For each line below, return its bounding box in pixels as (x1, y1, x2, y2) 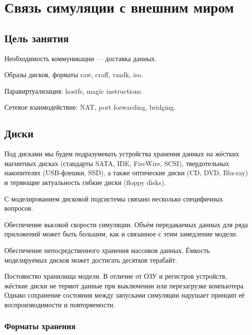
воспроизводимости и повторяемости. (4, 299, 115, 309)
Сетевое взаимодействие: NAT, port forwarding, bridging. (4, 102, 176, 112)
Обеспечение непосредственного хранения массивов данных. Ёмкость (4, 245, 210, 255)
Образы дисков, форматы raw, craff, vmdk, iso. (4, 69, 143, 80)
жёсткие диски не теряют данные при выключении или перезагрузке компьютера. (4, 280, 245, 290)
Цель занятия (4, 30, 69, 45)
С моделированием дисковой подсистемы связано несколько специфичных (4, 193, 223, 203)
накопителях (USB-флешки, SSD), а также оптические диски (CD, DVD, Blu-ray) (4, 167, 248, 178)
